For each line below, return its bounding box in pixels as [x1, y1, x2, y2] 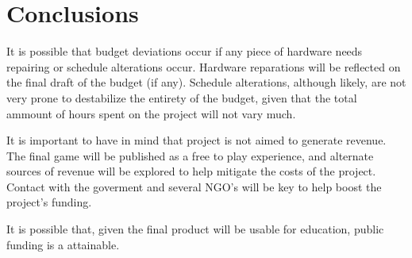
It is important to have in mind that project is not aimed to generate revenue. [6, 132, 387, 148]
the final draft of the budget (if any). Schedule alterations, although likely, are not [6, 74, 406, 90]
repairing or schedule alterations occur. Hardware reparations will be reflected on [6, 58, 401, 75]
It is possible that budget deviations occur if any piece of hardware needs [6, 43, 363, 60]
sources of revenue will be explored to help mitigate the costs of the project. [6, 163, 376, 179]
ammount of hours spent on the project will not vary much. [6, 105, 296, 121]
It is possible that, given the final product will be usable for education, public [6, 221, 384, 237]
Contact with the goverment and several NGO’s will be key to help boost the [6, 178, 382, 194]
